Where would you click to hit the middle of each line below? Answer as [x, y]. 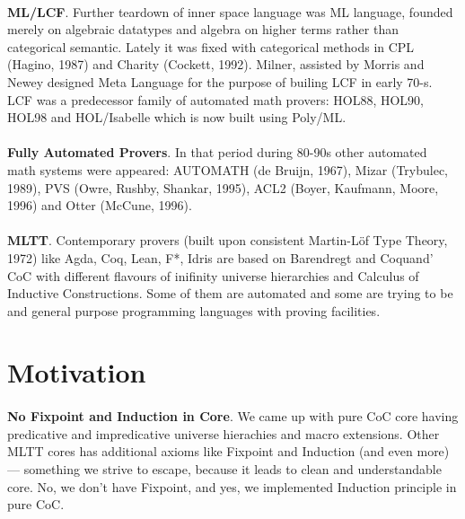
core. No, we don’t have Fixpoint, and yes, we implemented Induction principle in [232, 486]
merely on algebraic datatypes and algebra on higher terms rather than [203, 29]
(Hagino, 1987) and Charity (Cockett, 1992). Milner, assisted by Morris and [216, 64]
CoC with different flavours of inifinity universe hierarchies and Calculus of [213, 275]
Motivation [77, 372]
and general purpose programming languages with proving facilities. [194, 310]
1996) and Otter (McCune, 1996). [100, 205]
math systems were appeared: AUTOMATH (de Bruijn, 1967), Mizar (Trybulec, [228, 169]
